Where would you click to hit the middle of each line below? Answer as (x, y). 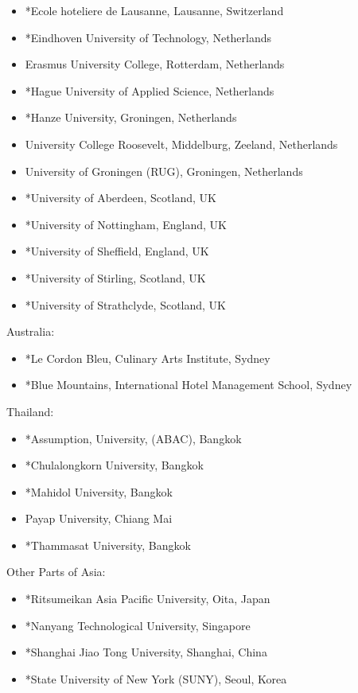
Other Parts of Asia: (56, 572)
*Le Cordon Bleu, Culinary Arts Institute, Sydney (148, 358)
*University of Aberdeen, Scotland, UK (121, 198)
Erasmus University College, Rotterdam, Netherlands (155, 64)
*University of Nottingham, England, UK (126, 224)
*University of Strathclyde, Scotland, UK (125, 304)
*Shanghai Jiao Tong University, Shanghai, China (146, 652)
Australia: (31, 331)
